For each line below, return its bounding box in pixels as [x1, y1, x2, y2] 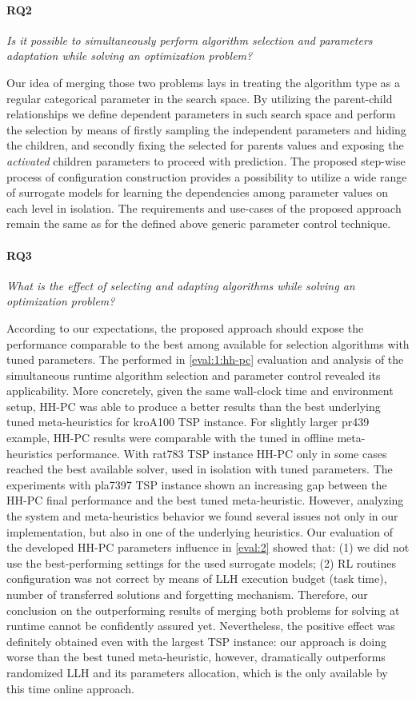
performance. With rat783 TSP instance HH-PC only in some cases [56, 445, 387, 461]
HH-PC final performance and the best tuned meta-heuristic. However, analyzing [6, 492, 404, 509]
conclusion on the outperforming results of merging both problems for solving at [6, 601, 400, 618]
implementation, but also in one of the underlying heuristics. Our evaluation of [6, 523, 394, 540]
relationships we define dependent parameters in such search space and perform [6, 106, 396, 122]
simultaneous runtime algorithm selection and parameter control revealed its [6, 366, 381, 383]
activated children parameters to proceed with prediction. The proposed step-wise [6, 152, 406, 169]
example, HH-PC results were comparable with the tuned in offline [6, 429, 334, 446]
